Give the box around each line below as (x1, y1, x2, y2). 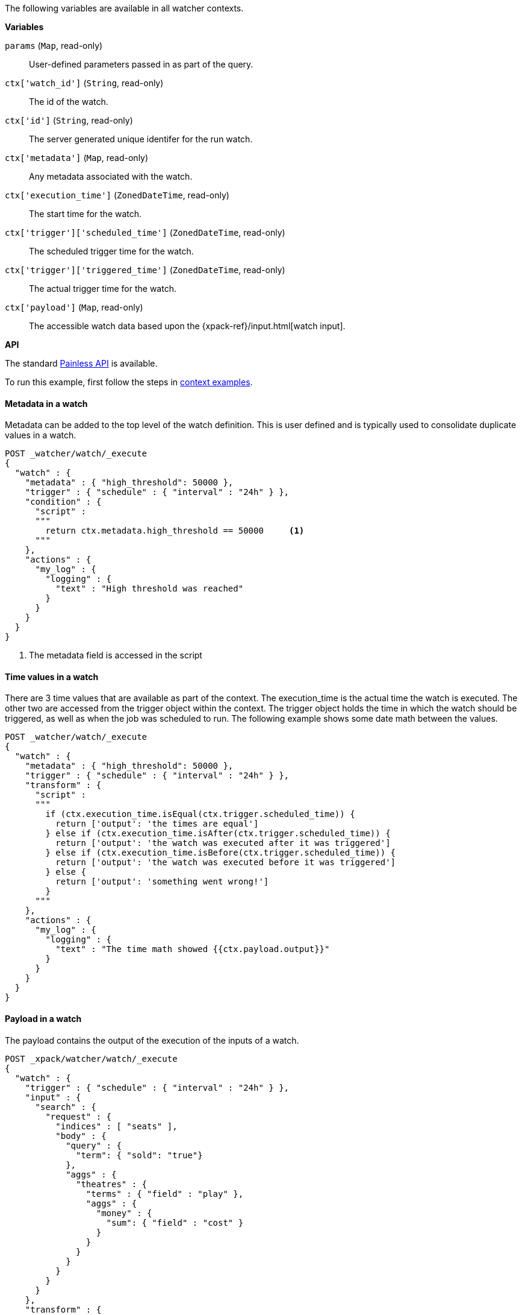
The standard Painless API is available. (5, 358, 158, 368)
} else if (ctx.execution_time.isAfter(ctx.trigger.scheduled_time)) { (45, 828, 391, 839)
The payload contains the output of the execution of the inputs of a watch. (5, 1035, 299, 1045)
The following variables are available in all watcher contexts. (5, 3, 244, 13)
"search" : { (35, 1102, 96, 1112)
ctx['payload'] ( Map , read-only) (5, 302, 143, 312)
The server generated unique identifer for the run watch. (29, 134, 253, 144)
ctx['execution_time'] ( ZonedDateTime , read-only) (5, 190, 229, 200)
